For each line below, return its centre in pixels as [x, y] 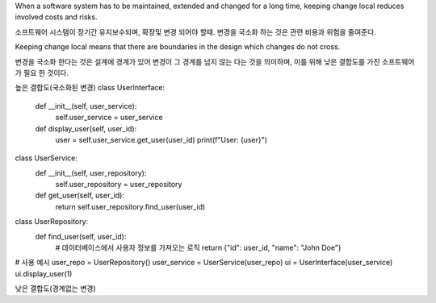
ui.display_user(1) [44, 273]
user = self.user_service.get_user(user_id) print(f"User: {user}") [161, 139]
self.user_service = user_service [109, 118]
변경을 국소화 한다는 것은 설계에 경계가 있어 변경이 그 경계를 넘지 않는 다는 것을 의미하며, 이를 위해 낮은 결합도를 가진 [197, 61]
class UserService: [46, 158]
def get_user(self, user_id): [80, 195]
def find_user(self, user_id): [81, 236]
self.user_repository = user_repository [119, 185]
